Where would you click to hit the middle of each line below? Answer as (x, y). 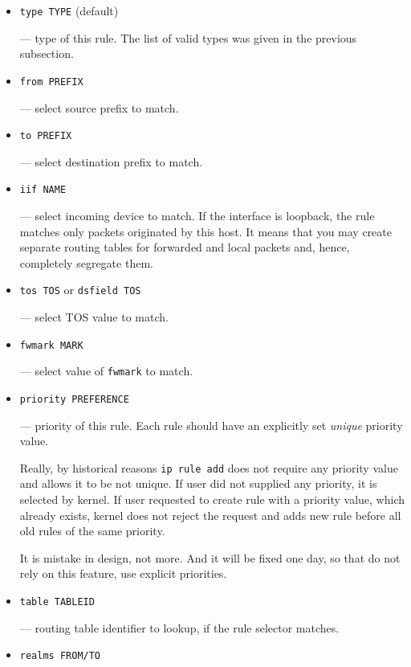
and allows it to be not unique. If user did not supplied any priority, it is (198, 483)
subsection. (47, 53)
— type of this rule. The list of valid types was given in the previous (188, 37)
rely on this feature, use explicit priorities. (123, 573)
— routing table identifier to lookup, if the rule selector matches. (179, 627)
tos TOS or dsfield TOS (80, 290)
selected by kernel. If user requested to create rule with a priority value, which (212, 499)
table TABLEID (57, 602)
